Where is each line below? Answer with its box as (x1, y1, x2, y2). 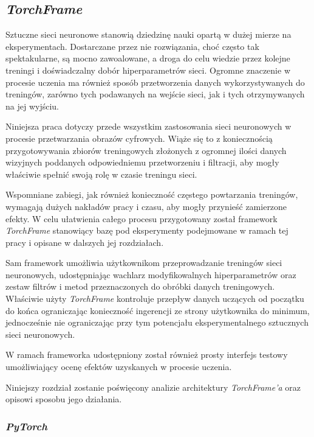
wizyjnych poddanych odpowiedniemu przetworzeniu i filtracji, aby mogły (5, 156, 279, 169)
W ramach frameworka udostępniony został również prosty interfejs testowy (5, 348, 288, 361)
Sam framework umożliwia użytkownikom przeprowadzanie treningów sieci (5, 256, 282, 269)
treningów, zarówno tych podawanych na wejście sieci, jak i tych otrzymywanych (5, 88, 305, 100)
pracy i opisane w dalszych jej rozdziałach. (5, 236, 164, 248)
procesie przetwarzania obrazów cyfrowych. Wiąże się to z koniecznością (5, 131, 273, 144)
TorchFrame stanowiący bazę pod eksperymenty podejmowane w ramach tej (5, 224, 288, 237)
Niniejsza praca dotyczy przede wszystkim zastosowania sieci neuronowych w (5, 120, 292, 133)
